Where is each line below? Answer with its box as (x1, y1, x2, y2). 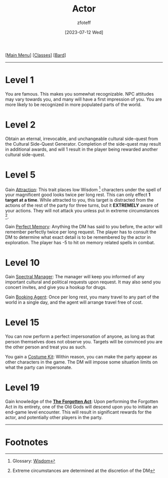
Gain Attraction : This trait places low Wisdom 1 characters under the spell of (5, 186, 161, 193)
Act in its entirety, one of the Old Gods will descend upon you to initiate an (5, 403, 158, 409)
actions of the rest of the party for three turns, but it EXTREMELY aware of (5, 202, 159, 208)
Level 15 (5, 317, 39, 328)
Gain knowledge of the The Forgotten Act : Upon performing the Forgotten (5, 398, 158, 404)
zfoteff (77, 20, 91, 26)
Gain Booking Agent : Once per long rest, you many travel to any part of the (5, 294, 159, 300)
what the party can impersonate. (5, 364, 72, 370)
